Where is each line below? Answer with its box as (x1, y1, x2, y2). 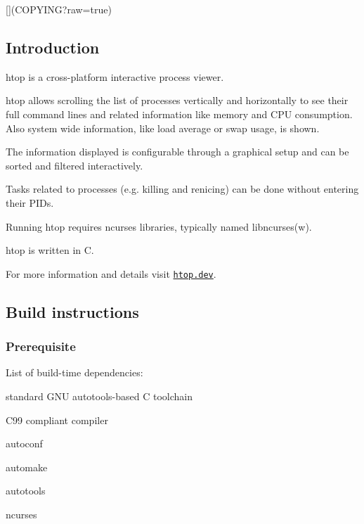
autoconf (6, 436, 43, 451)
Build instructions (6, 300, 139, 322)
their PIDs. (6, 195, 54, 210)
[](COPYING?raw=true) (6, 2, 112, 16)
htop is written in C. (6, 243, 94, 257)
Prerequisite (6, 338, 76, 355)
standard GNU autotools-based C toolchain (6, 388, 193, 403)
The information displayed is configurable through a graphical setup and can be (6, 144, 349, 159)
